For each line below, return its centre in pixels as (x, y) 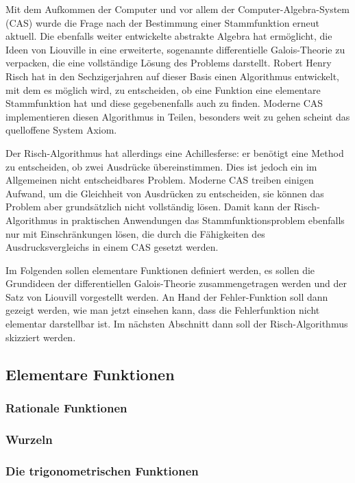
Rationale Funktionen (66, 407)
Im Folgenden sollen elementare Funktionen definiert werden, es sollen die (160, 270)
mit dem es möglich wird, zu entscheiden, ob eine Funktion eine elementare (163, 89)
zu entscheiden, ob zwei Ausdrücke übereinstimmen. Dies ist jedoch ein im (161, 166)
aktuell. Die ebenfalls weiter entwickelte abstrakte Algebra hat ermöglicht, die (169, 36)
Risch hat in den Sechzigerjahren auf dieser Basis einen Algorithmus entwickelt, (173, 76)
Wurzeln (29, 439)
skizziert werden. (41, 337)
